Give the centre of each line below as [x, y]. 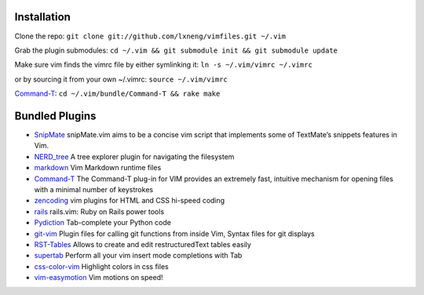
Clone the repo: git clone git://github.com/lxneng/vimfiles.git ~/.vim [150, 36]
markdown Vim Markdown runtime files [98, 168]
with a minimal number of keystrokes [93, 189]
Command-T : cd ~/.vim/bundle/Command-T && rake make [117, 93]
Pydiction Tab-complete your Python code [103, 223]
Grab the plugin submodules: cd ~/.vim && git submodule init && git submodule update [176, 50]
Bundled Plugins [55, 116]
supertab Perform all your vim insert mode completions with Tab [138, 256]
